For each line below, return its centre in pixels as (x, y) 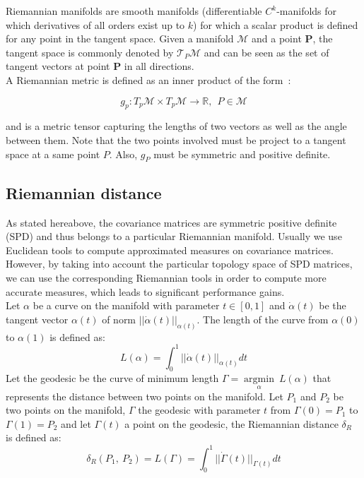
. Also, (123, 154)
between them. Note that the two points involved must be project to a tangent (176, 139)
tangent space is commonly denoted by (90, 52)
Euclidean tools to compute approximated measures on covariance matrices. (170, 250)
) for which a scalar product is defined (276, 24)
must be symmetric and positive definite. (242, 154)
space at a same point (53, 154)
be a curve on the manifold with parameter (126, 305)
